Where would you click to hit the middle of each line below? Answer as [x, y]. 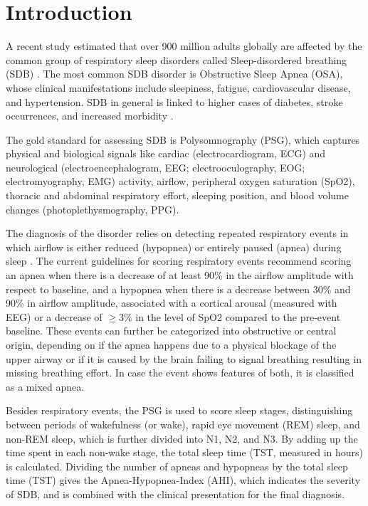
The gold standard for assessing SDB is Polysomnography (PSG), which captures [183, 139]
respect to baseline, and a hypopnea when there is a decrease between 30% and [178, 289]
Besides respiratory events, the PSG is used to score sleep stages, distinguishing [179, 410]
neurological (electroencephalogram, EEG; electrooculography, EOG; [156, 167]
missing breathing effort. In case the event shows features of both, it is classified [180, 373]
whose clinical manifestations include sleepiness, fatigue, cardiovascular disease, [178, 87]
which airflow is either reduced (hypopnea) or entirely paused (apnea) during [174, 247]
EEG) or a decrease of [54, 316]
